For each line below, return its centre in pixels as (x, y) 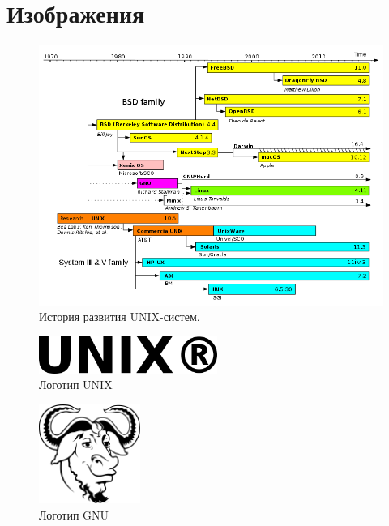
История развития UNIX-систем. (120, 316)
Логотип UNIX (76, 385)
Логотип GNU (74, 514)
